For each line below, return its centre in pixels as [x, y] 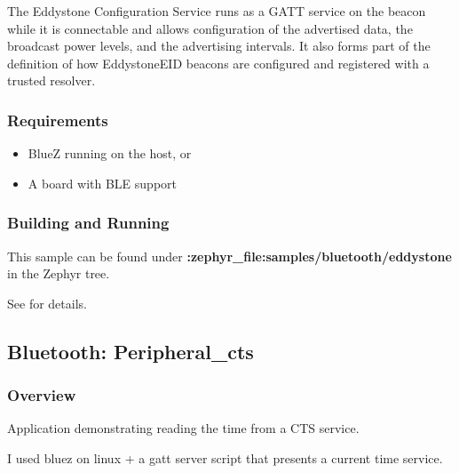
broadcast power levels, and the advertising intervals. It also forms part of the [219, 46]
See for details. [47, 303]
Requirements [58, 120]
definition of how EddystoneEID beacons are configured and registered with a [218, 63]
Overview [42, 395]
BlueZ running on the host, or [110, 153]
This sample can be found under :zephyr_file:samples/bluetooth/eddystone [229, 256]
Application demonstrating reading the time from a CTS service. [183, 428]
